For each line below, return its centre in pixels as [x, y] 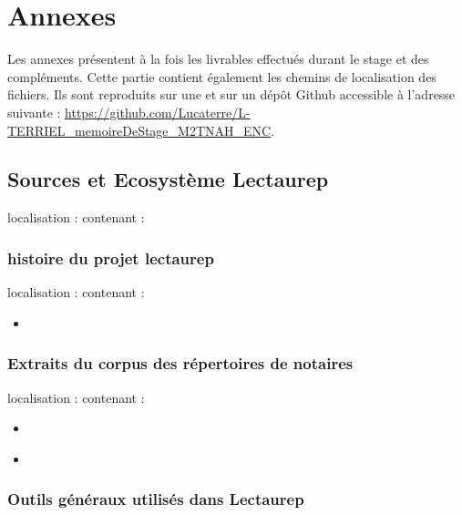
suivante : [34, 112]
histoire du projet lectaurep [111, 257]
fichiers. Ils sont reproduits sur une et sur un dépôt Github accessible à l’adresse [231, 94]
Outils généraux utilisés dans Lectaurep [156, 499]
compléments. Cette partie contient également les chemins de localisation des [222, 76]
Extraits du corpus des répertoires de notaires [180, 363]
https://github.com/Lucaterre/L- [158, 112]
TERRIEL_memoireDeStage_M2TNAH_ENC [139, 130]
